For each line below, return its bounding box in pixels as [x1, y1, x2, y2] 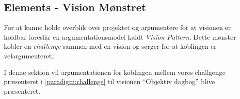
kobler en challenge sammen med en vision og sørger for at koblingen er [4, 41, 217, 51]
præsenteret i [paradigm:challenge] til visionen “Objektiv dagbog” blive [4, 76, 215, 86]
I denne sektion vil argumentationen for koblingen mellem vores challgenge [4, 67, 225, 77]
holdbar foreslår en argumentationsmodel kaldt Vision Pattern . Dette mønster [4, 31, 236, 42]
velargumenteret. [4, 50, 54, 60]
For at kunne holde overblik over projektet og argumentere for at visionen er [4, 22, 231, 32]
